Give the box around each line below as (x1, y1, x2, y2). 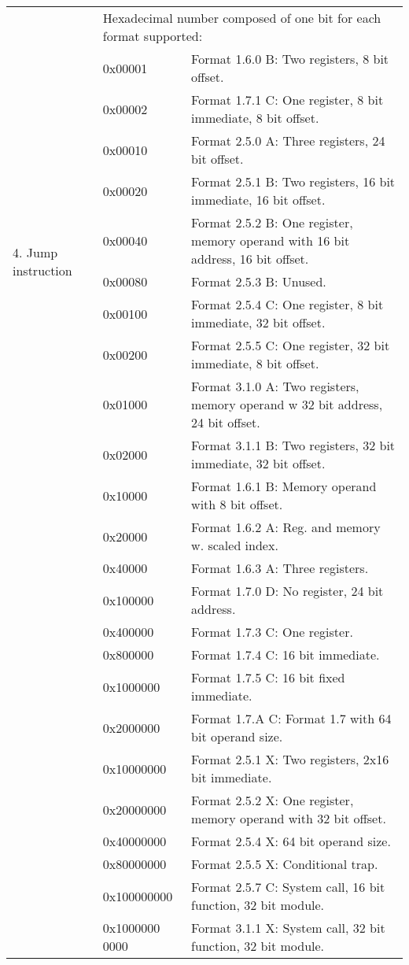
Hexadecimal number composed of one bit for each (102, 9, 381, 27)
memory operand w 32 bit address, (191, 395, 383, 413)
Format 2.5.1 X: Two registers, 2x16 (191, 750, 389, 768)
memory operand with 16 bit (191, 231, 350, 250)
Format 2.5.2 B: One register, (191, 213, 353, 231)
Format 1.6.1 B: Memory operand (191, 477, 377, 495)
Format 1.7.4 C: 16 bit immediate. (191, 645, 380, 664)
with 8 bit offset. (191, 495, 283, 513)
